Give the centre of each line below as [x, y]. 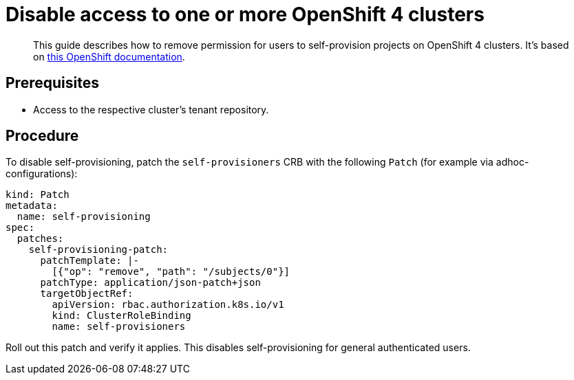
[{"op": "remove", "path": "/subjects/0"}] [171, 272]
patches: [40, 239]
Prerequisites [52, 83]
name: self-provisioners [119, 327]
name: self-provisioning [84, 217]
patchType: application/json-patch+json [150, 283]
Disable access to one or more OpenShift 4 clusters [245, 14]
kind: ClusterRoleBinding [121, 316]
